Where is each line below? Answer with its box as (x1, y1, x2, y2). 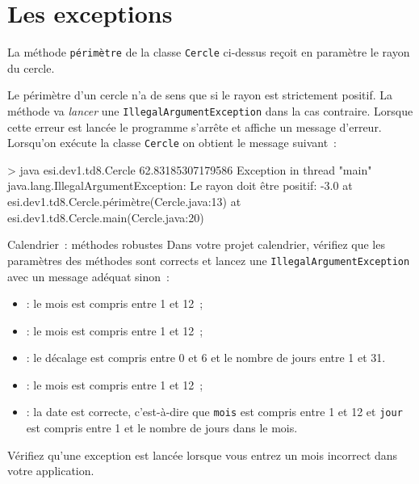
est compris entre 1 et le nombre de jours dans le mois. (26, 419, 298, 436)
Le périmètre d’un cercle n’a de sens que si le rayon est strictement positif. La (7, 86, 392, 103)
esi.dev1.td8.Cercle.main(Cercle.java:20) (7, 208, 204, 225)
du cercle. (7, 59, 55, 76)
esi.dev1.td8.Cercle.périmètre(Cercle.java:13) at (7, 193, 241, 210)
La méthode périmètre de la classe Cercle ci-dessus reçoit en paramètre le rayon (7, 44, 410, 61)
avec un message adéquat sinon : (7, 267, 170, 284)
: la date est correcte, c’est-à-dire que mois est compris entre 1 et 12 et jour (26, 403, 403, 420)
